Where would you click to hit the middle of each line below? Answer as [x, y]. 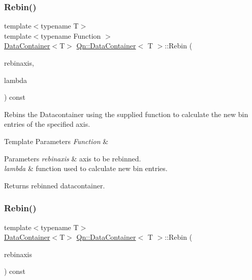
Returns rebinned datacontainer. [55, 185]
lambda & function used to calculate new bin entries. [86, 168]
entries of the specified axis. [47, 124]
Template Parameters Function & [56, 141]
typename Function [71, 35]
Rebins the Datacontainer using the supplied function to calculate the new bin [126, 114]
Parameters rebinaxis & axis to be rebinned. [73, 158]
